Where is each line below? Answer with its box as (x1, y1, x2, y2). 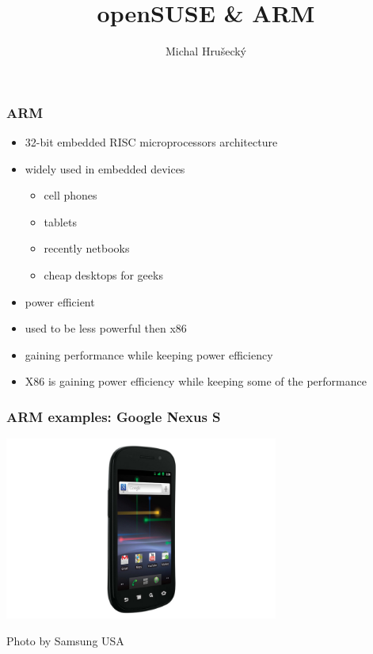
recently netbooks (44, 240, 130, 257)
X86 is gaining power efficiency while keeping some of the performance (25, 373, 367, 390)
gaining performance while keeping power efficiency (25, 346, 273, 363)
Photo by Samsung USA (6, 632, 124, 648)
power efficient (25, 293, 95, 310)
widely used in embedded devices (25, 160, 185, 177)
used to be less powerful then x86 (25, 320, 187, 337)
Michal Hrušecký (165, 43, 246, 59)
